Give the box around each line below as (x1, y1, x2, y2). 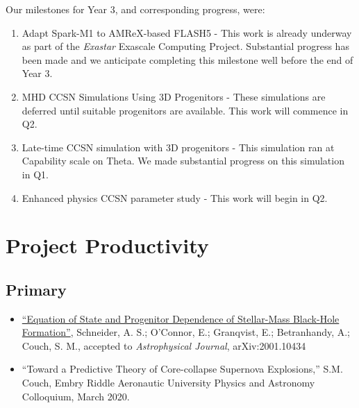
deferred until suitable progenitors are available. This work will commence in (22, 103, 349, 117)
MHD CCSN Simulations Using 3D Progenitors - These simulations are (22, 89, 326, 103)
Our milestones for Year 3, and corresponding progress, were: (6, 2, 265, 16)
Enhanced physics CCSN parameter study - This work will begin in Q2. (22, 190, 328, 205)
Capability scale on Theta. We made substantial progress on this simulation (22, 153, 344, 168)
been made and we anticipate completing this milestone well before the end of (22, 52, 353, 67)
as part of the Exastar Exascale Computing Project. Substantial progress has (22, 39, 349, 53)
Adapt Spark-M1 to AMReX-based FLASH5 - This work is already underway (22, 25, 352, 40)
